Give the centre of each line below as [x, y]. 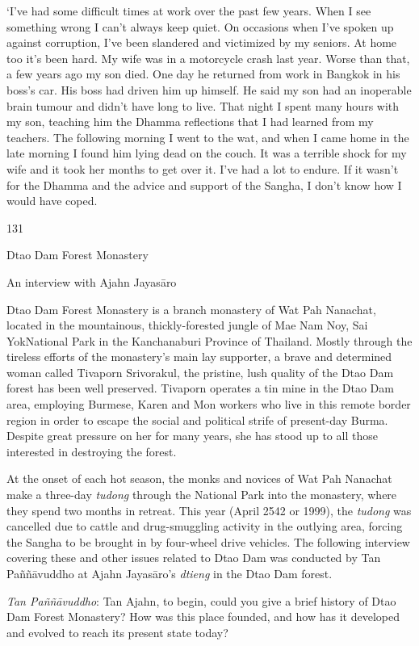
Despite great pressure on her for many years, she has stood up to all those [192, 436]
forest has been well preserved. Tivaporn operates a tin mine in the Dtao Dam [200, 388]
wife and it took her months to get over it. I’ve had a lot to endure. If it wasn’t [203, 168]
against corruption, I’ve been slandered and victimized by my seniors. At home [202, 42]
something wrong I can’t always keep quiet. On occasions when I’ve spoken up [200, 26]
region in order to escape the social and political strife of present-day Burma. [197, 419]
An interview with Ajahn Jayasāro [92, 281]
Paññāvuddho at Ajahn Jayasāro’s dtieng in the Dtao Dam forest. [170, 573]
